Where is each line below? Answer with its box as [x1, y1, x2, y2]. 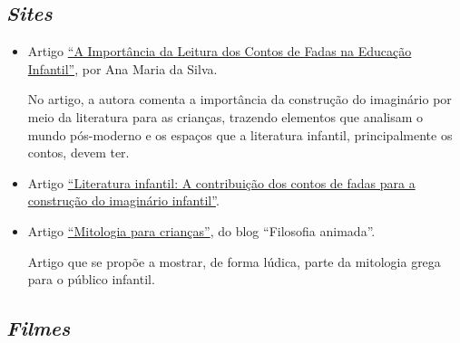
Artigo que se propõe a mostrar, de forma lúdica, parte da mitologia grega [27, 252, 441, 271]
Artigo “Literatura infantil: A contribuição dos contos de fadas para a [27, 173, 416, 192]
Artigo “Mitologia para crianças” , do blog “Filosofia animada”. [27, 221, 376, 240]
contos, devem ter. [27, 143, 130, 162]
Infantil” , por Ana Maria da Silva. [27, 59, 218, 78]
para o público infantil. [27, 270, 155, 289]
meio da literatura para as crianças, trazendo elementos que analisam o [27, 107, 424, 126]
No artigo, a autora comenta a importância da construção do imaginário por [27, 90, 452, 109]
